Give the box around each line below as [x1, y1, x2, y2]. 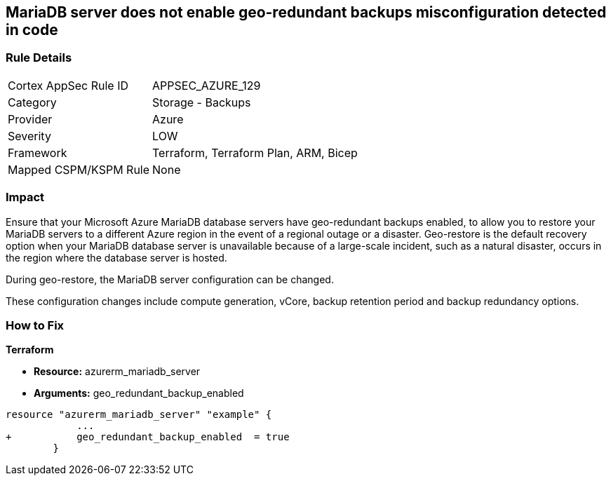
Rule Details [6, 50, 72, 65]
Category [8, 95, 57, 109]
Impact [6, 190, 45, 205]
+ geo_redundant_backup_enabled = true [6, 431, 290, 443]
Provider [8, 111, 53, 126]
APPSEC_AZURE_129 [152, 78, 261, 93]
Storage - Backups [152, 95, 251, 109]
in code [6, 21, 58, 39]
